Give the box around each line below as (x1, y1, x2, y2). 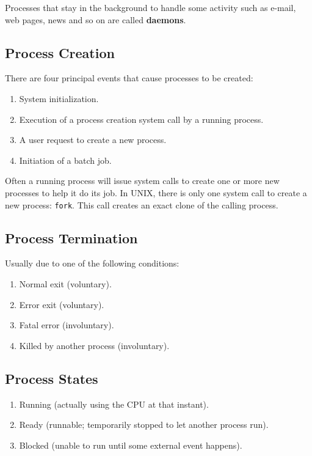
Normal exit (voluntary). (19, 278, 112, 290)
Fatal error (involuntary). (19, 318, 114, 331)
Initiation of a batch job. (19, 153, 112, 166)
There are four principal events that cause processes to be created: (5, 72, 253, 84)
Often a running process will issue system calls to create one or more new (5, 174, 280, 187)
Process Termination (5, 228, 138, 247)
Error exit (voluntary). (19, 298, 104, 311)
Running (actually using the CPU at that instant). (19, 397, 209, 410)
